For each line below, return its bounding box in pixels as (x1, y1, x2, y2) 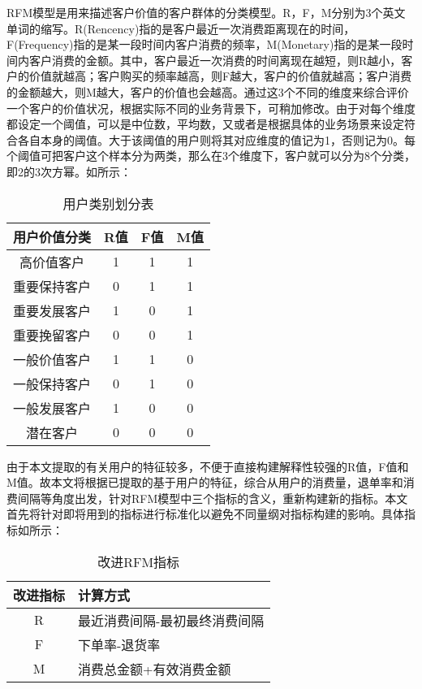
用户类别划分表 (62, 193, 154, 213)
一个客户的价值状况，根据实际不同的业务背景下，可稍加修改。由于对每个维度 (6, 99, 416, 116)
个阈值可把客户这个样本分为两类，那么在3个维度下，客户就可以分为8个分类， (6, 147, 416, 164)
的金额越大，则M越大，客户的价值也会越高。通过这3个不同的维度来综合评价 (6, 83, 409, 100)
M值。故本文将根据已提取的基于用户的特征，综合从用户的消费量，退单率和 (6, 474, 403, 491)
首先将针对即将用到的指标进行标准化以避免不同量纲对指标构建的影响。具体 (6, 505, 404, 522)
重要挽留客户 (13, 325, 92, 344)
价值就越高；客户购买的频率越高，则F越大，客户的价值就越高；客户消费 (28, 67, 412, 84)
